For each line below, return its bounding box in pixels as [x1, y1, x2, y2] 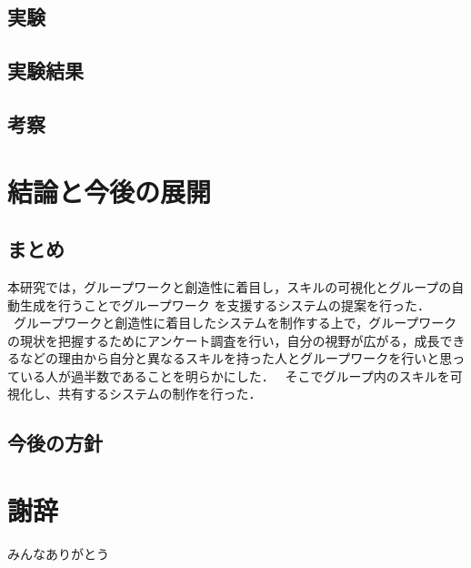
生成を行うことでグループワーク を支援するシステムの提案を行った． [19, 295, 430, 314]
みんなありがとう [7, 543, 109, 563]
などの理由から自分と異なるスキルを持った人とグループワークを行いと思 [19, 349, 453, 368]
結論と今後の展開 [7, 172, 212, 209]
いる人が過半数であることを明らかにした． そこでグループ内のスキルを [19, 366, 450, 385]
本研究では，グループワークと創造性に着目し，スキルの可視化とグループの [7, 277, 452, 296]
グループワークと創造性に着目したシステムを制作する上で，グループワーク [13, 313, 457, 332]
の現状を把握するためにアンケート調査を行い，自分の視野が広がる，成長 [7, 330, 440, 350]
